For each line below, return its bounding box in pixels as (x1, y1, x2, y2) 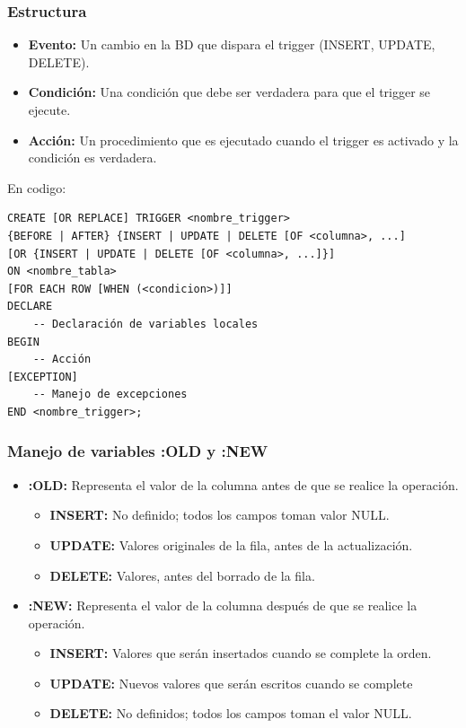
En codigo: (7, 178, 66, 197)
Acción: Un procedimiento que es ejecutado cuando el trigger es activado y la (28, 130, 459, 149)
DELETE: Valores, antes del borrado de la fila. (49, 566, 315, 584)
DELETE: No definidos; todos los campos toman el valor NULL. (49, 704, 412, 723)
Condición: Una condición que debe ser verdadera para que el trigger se (28, 83, 431, 101)
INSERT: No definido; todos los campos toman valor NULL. (49, 505, 390, 524)
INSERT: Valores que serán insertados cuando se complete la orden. (49, 644, 432, 662)
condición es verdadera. (28, 148, 157, 167)
